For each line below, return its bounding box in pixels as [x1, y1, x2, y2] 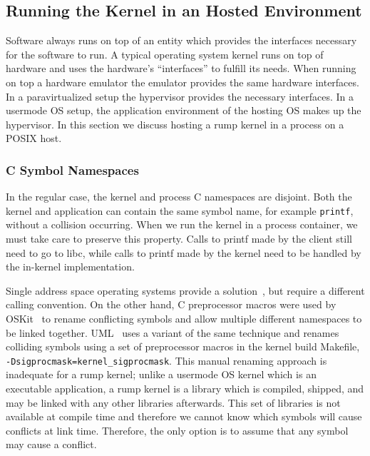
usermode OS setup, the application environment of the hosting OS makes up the [6, 103, 361, 118]
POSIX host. [6, 131, 62, 146]
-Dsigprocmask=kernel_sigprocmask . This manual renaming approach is [6, 353, 327, 368]
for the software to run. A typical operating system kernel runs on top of [6, 46, 324, 61]
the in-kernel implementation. [6, 259, 135, 274]
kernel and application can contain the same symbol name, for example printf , [6, 203, 354, 218]
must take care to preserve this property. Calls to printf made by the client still [6, 231, 352, 246]
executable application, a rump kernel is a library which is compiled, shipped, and [6, 381, 364, 396]
